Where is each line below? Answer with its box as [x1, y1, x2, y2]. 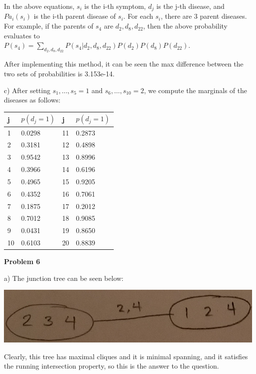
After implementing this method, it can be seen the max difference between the [4, 59, 244, 69]
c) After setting [4, 85, 51, 95]
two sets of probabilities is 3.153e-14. [4, 68, 115, 79]
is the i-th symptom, [84, 1, 146, 11]
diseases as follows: [4, 95, 61, 105]
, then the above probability [143, 21, 227, 31]
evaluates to [4, 30, 40, 40]
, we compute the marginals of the [144, 85, 247, 95]
